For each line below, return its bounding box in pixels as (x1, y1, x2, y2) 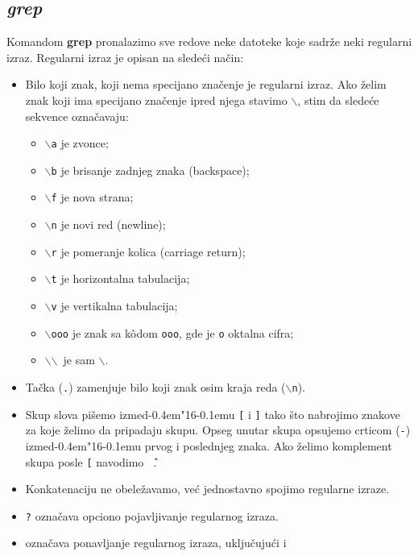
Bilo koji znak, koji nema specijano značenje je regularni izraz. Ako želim (25, 76, 387, 93)
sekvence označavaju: (25, 107, 129, 124)
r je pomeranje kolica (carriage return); (51, 243, 246, 259)
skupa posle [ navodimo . (25, 453, 157, 470)
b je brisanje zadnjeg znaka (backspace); (51, 161, 250, 178)
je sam (63, 351, 95, 368)
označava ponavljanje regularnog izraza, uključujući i (25, 534, 287, 551)
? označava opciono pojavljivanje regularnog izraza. (25, 507, 279, 524)
